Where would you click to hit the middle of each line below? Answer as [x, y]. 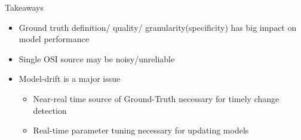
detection [50, 110]
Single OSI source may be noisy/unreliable [97, 58]
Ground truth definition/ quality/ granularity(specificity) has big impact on [158, 27]
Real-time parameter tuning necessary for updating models [141, 130]
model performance [54, 39]
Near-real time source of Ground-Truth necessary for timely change [156, 98]
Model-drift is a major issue [70, 79]
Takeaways [24, 7]
